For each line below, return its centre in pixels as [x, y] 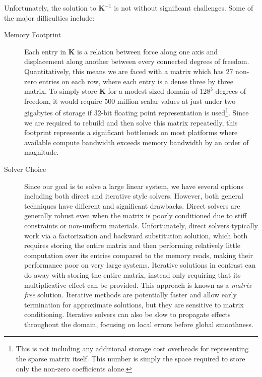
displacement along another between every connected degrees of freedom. [137, 61]
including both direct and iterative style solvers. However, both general [134, 196]
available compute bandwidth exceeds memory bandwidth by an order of [137, 142]
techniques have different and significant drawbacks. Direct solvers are [132, 205]
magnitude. [42, 152]
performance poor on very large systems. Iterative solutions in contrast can [140, 265]
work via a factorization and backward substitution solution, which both [136, 235]
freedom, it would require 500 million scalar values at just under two [130, 101]
